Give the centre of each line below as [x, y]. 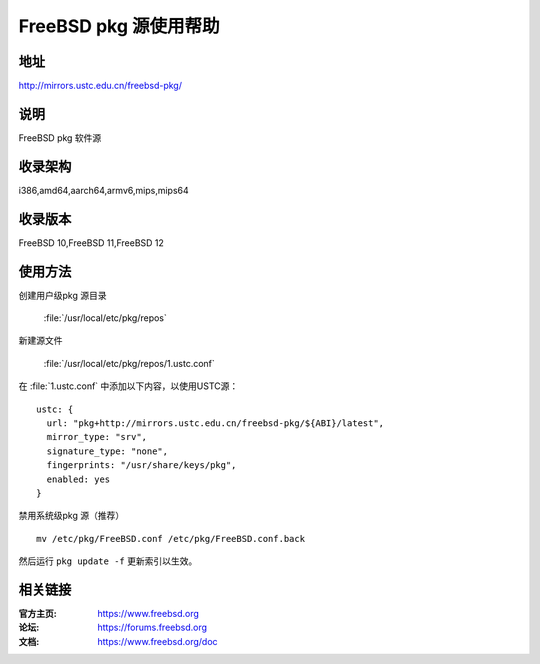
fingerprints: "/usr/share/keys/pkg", [141, 465]
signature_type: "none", [107, 451]
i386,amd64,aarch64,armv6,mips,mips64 [103, 190]
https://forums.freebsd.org [152, 627]
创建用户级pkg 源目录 [62, 295]
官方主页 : [37, 614]
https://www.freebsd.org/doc [158, 641]
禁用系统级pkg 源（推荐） [71, 516]
